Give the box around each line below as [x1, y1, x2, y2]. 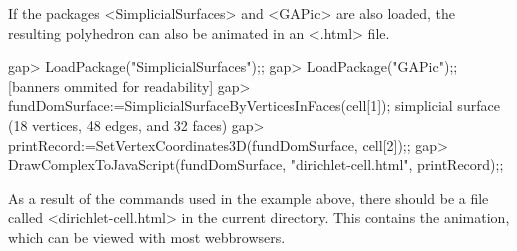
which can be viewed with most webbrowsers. [8, 226, 286, 247]
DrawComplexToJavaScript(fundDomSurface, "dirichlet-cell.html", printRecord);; [8, 154, 504, 175]
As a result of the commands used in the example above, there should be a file [8, 187, 489, 208]
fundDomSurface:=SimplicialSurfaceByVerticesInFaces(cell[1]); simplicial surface [8, 95, 500, 116]
